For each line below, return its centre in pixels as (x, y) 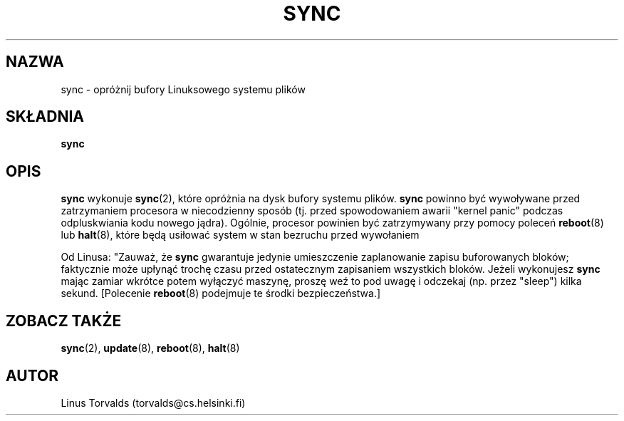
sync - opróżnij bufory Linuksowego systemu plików (183, 89)
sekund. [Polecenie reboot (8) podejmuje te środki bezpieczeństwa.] (221, 293)
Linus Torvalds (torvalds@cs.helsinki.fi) (153, 402)
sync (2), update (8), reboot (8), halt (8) (150, 348)
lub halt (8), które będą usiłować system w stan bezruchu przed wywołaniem (240, 235)
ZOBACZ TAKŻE (64, 321)
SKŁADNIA (45, 117)
